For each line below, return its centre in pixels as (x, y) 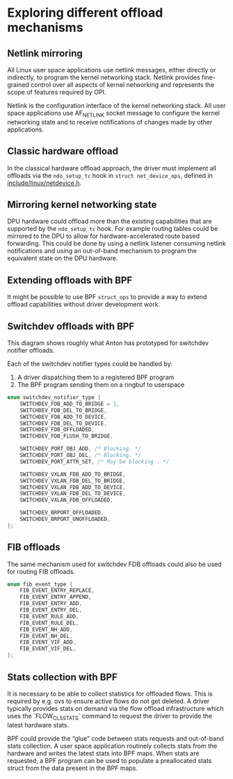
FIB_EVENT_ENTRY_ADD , (51, 604)
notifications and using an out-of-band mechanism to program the (102, 251)
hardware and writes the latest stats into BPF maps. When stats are (103, 753)
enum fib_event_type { (40, 584)
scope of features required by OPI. (57, 92)
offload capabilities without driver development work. (84, 305)
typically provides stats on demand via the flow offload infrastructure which (115, 708)
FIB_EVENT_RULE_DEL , (49, 623)
